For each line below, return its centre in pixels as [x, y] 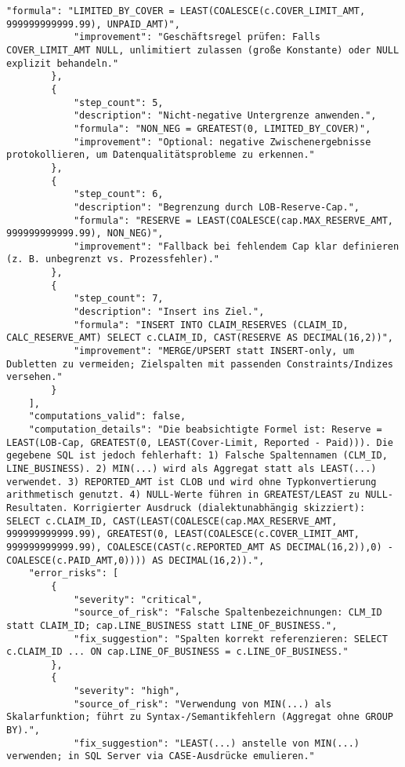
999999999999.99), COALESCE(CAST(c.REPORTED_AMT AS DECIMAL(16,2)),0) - [200, 547]
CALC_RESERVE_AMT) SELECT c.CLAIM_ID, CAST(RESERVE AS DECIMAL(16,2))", [200, 338]
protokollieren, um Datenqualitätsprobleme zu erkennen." [161, 155]
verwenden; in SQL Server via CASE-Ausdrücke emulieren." [161, 756]
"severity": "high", [127, 691]
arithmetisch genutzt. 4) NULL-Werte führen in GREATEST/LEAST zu [183, 495]
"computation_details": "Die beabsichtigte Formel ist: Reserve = [205, 429]
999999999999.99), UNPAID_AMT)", [93, 24]
